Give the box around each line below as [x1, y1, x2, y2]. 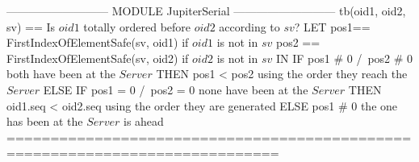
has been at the [6, 113, 83, 130]
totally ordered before [83, 18, 191, 35]
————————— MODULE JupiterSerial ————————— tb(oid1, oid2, [6, 2, 406, 19]
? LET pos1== [294, 18, 371, 35]
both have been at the [6, 65, 115, 82]
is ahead [124, 113, 164, 130]
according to [219, 18, 280, 35]
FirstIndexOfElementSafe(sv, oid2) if [6, 49, 189, 66]
